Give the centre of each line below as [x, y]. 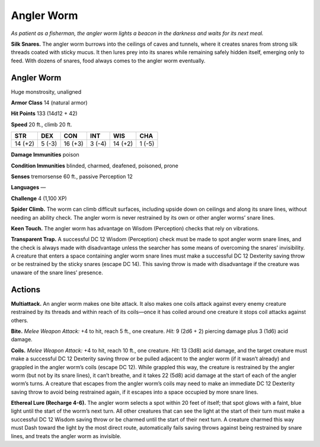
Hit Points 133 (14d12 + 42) [44, 113]
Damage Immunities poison [45, 155]
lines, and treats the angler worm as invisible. [66, 436]
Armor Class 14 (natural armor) [49, 103]
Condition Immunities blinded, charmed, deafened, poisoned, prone [95, 166]
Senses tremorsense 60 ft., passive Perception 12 [72, 176]
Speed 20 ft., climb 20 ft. [41, 124]
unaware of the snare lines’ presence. [57, 272]
